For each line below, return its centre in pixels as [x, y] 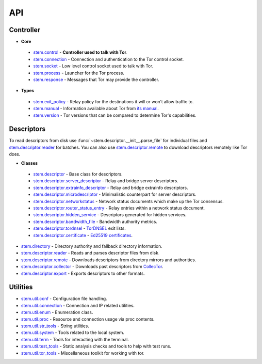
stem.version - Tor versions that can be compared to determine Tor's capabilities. [115, 115]
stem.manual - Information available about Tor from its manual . [96, 109]
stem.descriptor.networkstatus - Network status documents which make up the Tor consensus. [129, 201]
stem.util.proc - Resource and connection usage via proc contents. [88, 319]
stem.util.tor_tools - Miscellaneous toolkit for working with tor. [83, 353]
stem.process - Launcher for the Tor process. [79, 73]
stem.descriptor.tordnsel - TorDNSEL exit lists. [80, 228]
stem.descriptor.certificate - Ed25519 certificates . [83, 235]
